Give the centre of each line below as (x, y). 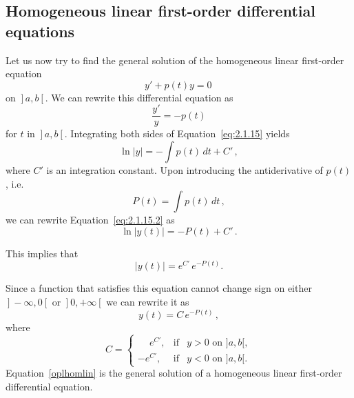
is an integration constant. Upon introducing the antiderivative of (185, 170)
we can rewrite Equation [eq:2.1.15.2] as (90, 220)
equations (40, 31)
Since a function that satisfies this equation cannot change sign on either (159, 288)
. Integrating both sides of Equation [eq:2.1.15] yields (177, 133)
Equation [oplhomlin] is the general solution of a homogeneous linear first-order (174, 372)
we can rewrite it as (148, 302)
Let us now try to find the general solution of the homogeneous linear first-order (175, 60)
